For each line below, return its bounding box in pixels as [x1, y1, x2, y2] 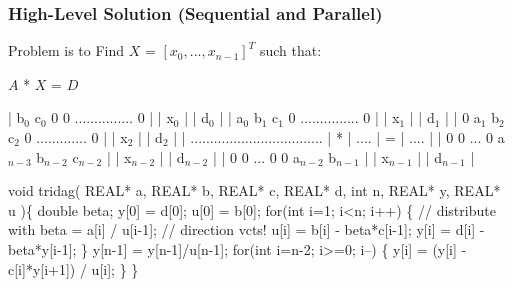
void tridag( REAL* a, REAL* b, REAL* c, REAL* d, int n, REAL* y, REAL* [8, 180, 501, 201]
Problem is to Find [8, 40, 125, 61]
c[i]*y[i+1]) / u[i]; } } [8, 258, 139, 279]
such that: [259, 40, 322, 61]
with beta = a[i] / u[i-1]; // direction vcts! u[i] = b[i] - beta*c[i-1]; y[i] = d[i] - [8, 219, 485, 240]
